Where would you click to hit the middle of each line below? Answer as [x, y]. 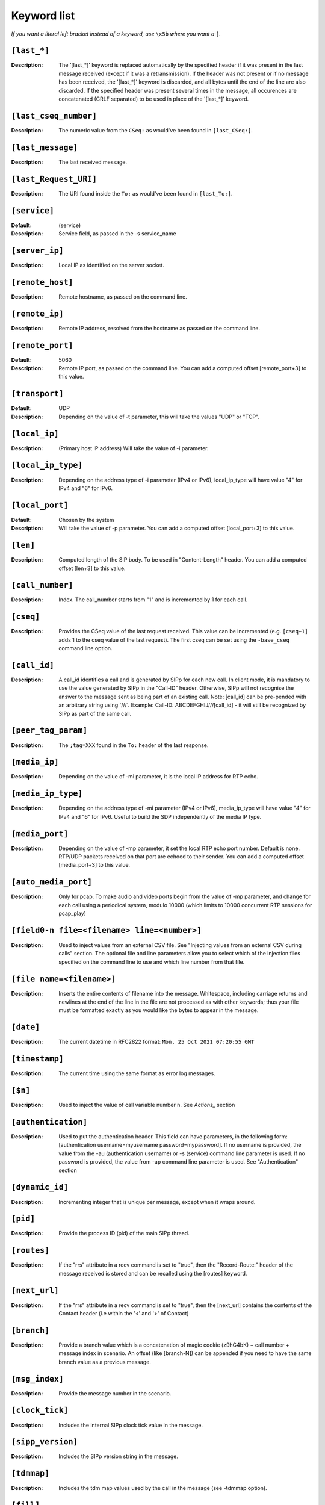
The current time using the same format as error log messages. [137, 1073]
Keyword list [43, 16]
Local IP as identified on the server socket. [112, 265]
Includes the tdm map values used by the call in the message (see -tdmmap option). [163, 1488]
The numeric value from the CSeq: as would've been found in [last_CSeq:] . [156, 130]
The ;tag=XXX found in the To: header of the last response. [134, 745]
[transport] [38, 394]
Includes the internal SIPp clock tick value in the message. [131, 1425]
